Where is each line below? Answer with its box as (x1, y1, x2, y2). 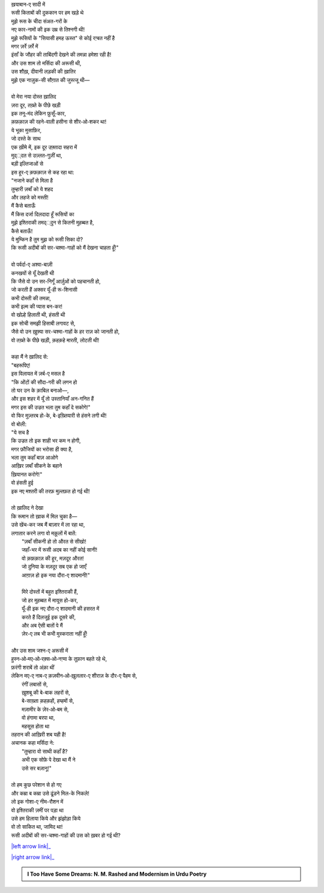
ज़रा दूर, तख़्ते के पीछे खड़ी (11, 101, 61, 109)
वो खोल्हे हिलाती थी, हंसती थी (11, 311, 65, 318)
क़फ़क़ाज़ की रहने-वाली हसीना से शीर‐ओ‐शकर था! (11, 118, 107, 125)
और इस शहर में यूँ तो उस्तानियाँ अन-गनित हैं (11, 395, 94, 402)
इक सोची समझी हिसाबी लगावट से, (11, 320, 76, 327)
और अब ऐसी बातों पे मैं (22, 621, 63, 629)
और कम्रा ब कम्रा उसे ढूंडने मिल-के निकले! (11, 789, 90, 797)
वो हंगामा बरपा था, (22, 714, 55, 721)
